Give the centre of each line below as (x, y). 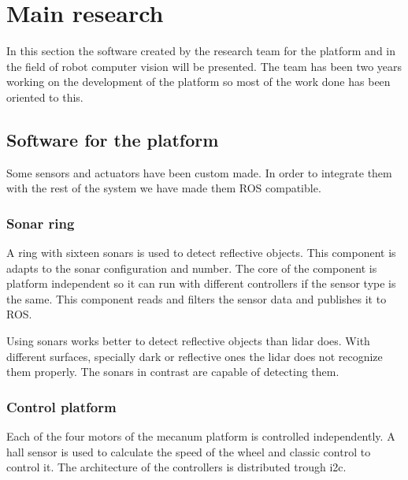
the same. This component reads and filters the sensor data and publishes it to (197, 298)
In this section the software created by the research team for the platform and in (201, 51)
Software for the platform (113, 139)
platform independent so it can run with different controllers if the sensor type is (201, 283)
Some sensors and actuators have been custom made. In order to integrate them (199, 172)
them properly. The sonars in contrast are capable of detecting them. (173, 372)
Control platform (61, 406)
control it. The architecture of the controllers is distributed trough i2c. (176, 467)
